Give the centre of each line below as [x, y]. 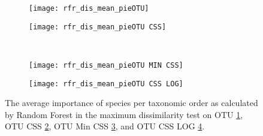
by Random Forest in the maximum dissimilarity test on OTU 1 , [124, 114]
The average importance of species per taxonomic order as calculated [131, 103]
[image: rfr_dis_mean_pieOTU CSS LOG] [106, 84]
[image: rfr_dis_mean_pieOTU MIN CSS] [106, 65]
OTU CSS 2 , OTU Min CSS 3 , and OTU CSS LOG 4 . [105, 126]
